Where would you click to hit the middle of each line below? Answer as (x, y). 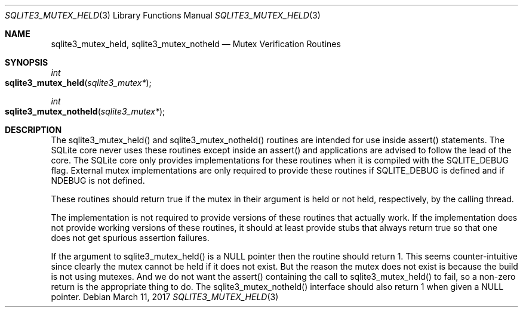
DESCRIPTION (33, 130)
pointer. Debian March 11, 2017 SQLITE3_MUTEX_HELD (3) (165, 297)
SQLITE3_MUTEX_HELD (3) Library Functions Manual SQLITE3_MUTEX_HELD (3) (163, 15)
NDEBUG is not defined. (98, 180)
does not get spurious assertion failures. (130, 238)
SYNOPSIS (27, 62)
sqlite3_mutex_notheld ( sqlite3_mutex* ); (85, 111)
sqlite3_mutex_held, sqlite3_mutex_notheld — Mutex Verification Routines (196, 44)
